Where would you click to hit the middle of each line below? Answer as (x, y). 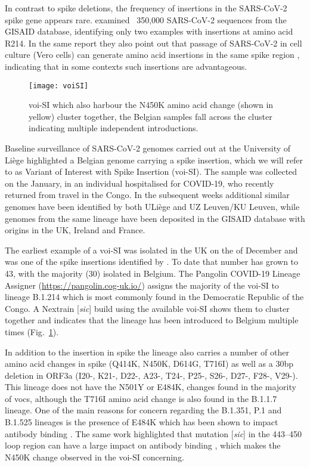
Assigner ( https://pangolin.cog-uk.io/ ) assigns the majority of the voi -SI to (142, 285)
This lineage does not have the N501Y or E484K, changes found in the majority (151, 387)
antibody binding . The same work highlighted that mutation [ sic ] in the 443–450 (154, 433)
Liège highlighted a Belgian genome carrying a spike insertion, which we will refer (154, 160)
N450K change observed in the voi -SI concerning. (94, 457)
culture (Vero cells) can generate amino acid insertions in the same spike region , (152, 55)
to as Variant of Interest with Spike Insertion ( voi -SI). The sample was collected (151, 171)
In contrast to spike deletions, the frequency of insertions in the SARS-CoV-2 (146, 8)
